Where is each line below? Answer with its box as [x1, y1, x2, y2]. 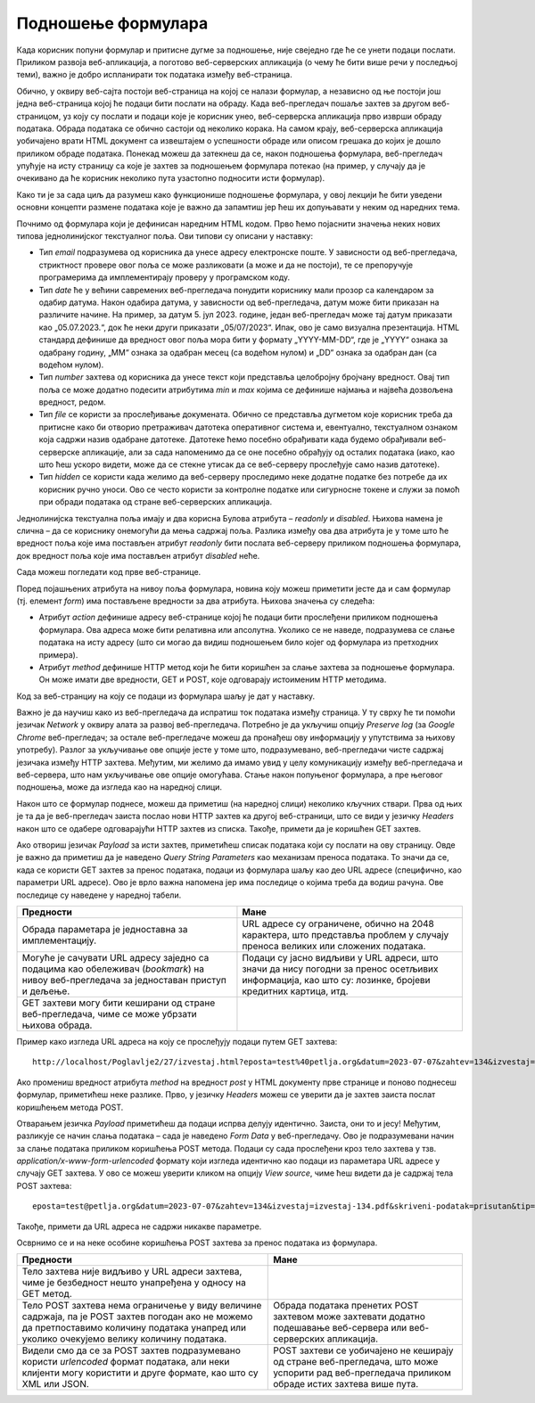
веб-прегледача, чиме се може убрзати [21, 1007, 198, 1020]
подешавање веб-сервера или [273, 1322, 407, 1334]
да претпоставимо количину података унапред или [21, 1322, 247, 1334]
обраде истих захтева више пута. [273, 1378, 419, 1391]
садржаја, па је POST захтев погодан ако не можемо [21, 1310, 253, 1323]
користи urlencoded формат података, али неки [21, 1356, 230, 1368]
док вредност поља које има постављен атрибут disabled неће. [16, 550, 260, 561]
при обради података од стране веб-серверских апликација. [38, 496, 272, 507]
